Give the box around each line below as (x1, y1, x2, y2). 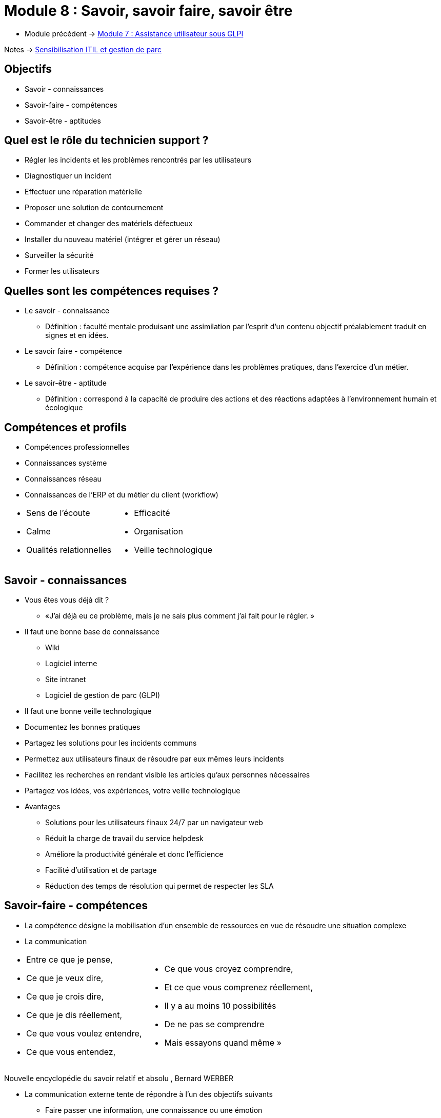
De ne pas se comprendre (164, 1019, 265, 1029)
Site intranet (45, 674, 86, 684)
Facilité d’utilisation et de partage (45, 865, 157, 874)
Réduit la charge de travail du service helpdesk (45, 833, 204, 843)
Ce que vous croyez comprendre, (164, 963, 293, 974)
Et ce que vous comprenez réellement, (164, 982, 313, 992)
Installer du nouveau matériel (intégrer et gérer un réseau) (25, 235, 221, 244)
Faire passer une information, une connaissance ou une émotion (45, 1105, 263, 1114)
